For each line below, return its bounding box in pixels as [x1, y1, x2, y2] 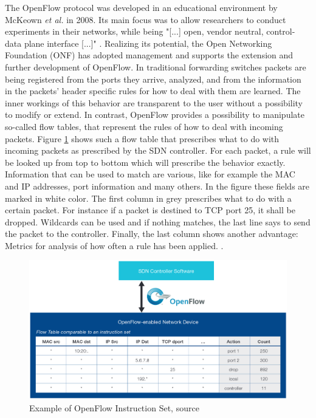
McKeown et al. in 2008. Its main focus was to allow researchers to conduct [5, 13, 286, 26]
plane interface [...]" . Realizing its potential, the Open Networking [24, 36, 272, 49]
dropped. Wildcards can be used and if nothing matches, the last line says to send [5, 215, 311, 228]
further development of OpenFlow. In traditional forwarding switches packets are [5, 60, 306, 73]
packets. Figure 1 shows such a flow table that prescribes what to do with [5, 132, 280, 145]
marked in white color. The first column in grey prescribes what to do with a [5, 191, 292, 204]
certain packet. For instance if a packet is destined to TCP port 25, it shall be [5, 204, 295, 216]
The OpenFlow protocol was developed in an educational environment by [5, 1, 278, 13]
